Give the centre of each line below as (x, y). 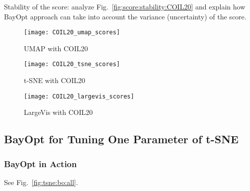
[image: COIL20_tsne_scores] (72, 64)
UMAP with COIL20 (56, 48)
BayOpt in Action (41, 163)
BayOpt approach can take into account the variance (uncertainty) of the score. (125, 16)
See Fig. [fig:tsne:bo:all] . (41, 182)
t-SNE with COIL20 (55, 80)
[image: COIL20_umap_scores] (72, 33)
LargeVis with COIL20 (58, 112)
